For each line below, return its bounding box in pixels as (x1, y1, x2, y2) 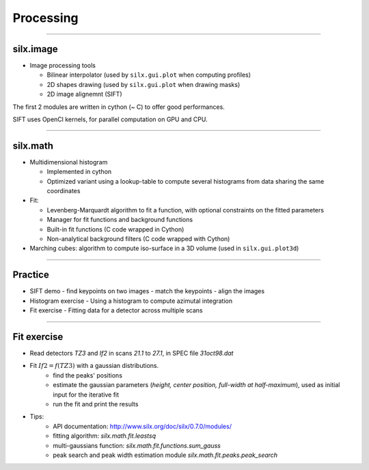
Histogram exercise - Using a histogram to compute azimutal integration (29, 297, 232, 305)
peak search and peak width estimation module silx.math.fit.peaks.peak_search (53, 451, 278, 459)
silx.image (12, 43, 58, 55)
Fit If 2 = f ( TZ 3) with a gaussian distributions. (29, 362, 159, 370)
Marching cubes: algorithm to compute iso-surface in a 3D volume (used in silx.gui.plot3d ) (29, 244, 299, 253)
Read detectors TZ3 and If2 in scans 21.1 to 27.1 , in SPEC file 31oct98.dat (29, 349, 234, 358)
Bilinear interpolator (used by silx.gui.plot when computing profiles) (46, 71, 251, 79)
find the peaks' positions (53, 371, 123, 380)
